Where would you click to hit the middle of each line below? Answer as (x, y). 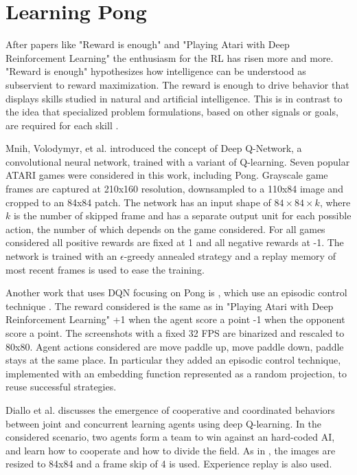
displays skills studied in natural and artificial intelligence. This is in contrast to (174, 98)
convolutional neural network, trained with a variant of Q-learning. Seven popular (178, 161)
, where (335, 202)
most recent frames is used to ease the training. (105, 269)
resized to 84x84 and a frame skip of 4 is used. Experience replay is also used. (169, 464)
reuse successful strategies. (61, 387)
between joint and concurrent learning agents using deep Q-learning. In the (163, 423)
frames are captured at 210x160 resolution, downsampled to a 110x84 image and (174, 189)
